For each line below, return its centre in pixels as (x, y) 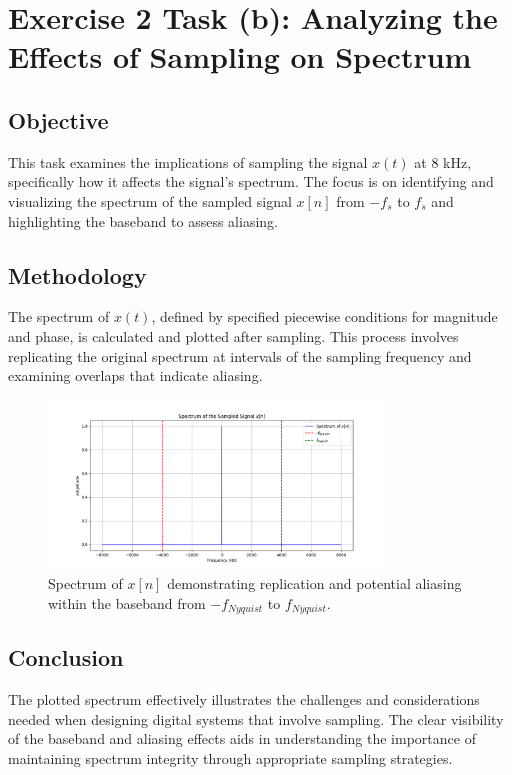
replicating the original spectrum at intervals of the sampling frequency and (240, 355)
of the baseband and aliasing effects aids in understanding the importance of (242, 738)
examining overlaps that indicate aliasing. (135, 375)
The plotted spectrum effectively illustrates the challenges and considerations (244, 699)
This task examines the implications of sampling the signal (188, 161)
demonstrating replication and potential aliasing (314, 582)
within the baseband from (127, 602)
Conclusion (66, 657)
